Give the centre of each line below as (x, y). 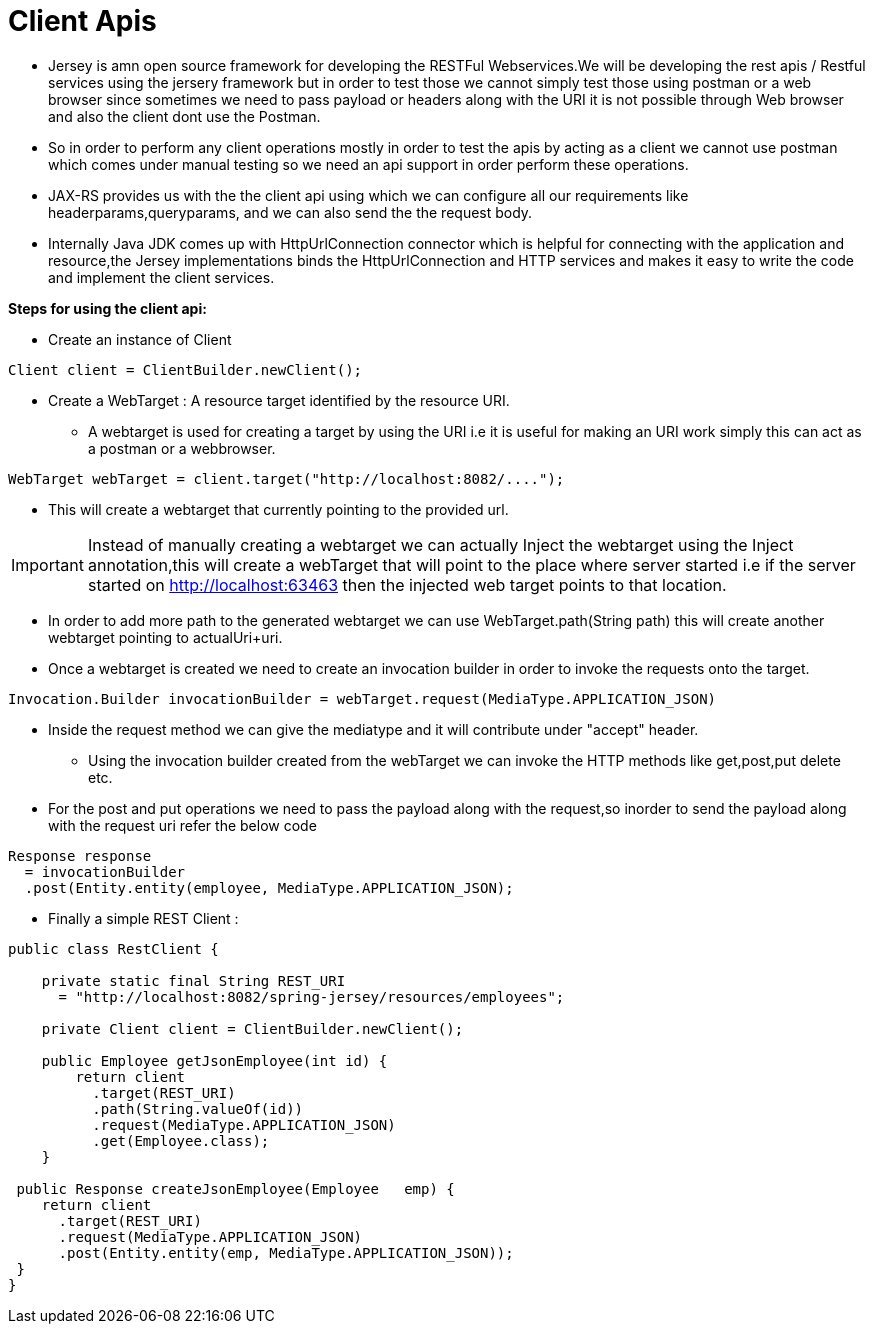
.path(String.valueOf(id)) (198, 1108)
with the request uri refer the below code (182, 825)
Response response (80, 855)
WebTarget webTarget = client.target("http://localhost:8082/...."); (286, 478)
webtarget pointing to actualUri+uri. (165, 637)
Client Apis (82, 21)
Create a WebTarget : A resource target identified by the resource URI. (279, 400)
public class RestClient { (113, 948)
